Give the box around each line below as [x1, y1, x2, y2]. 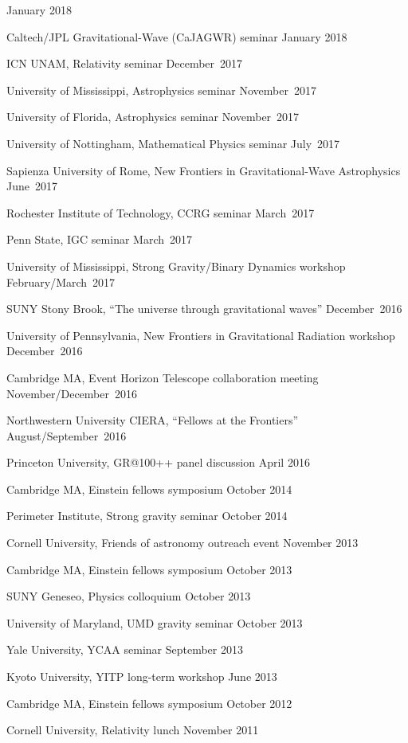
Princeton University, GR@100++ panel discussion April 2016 [6, 454, 310, 471]
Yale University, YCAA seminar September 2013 [6, 641, 243, 658]
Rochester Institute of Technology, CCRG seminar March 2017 [6, 204, 315, 221]
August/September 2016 [6, 427, 127, 444]
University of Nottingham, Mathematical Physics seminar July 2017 [6, 135, 340, 151]
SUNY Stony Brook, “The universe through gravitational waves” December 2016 [6, 300, 402, 317]
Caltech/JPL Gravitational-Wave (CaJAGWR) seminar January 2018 [6, 28, 347, 45]
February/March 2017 [6, 273, 116, 290]
